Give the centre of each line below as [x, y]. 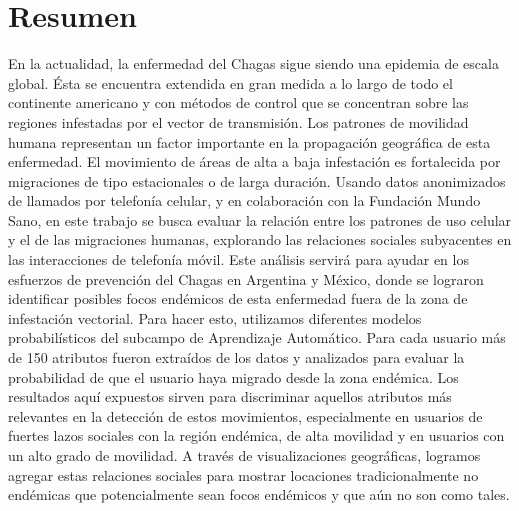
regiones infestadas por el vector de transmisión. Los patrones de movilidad [238, 121]
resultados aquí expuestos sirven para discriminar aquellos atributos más [230, 396]
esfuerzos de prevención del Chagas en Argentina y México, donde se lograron [246, 278]
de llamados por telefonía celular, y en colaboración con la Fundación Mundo [244, 200]
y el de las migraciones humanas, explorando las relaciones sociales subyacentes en [260, 239]
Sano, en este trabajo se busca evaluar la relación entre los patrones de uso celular [260, 219]
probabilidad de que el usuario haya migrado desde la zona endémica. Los [233, 376]
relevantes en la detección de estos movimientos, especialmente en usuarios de [245, 415]
